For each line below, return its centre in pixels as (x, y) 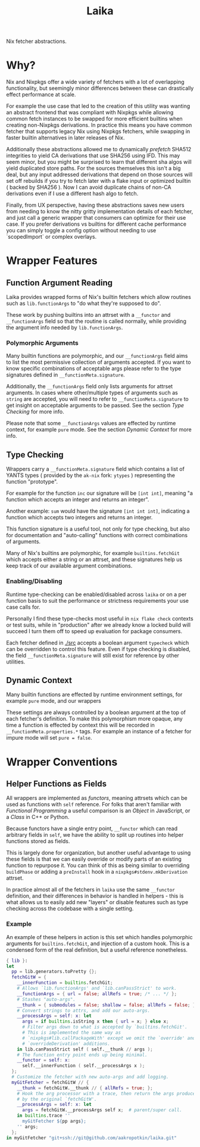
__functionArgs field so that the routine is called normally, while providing (96, 321)
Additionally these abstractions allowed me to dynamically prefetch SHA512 (99, 149)
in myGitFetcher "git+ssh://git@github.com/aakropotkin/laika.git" (92, 1138)
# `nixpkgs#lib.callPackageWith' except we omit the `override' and (109, 1038)
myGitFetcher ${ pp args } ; (54, 1121)
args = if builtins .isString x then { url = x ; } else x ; (95, 1022)
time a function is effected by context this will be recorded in (80, 725)
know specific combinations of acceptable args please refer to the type (94, 369)
